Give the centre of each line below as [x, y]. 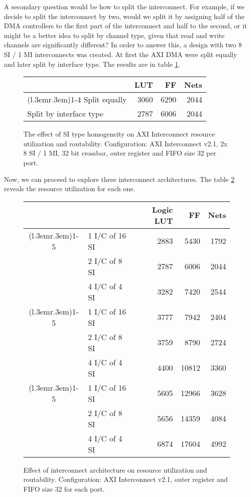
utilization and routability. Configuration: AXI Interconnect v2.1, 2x [125, 143]
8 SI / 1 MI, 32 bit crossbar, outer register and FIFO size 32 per [120, 153]
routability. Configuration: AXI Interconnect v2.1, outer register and [126, 479]
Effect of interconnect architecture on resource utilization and [115, 469]
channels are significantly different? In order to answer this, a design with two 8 [123, 45]
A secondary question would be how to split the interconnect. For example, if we [124, 6]
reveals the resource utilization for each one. [70, 189]
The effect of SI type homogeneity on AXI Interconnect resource [119, 134]
